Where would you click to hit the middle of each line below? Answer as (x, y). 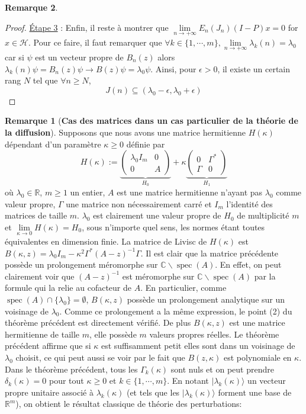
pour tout (66, 381)
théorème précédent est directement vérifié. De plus (98, 322)
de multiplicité (263, 215)
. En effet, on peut (248, 264)
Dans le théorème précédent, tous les (71, 369)
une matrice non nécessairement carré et (139, 203)
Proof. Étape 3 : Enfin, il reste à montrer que (87, 27)
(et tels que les (153, 392)
